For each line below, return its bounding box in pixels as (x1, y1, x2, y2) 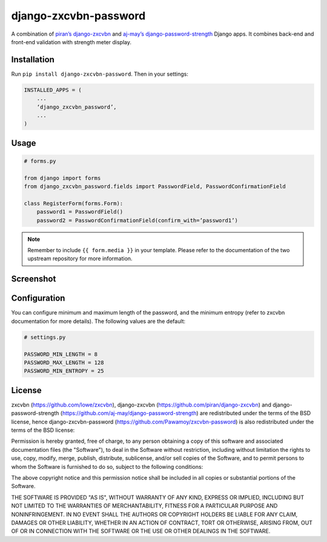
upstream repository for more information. (27, 255, 133, 263)
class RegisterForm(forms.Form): (24, 200, 124, 207)
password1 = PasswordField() (36, 209, 124, 215)
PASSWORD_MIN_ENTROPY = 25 (24, 368, 104, 374)
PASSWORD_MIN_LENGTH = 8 (24, 351, 98, 358)
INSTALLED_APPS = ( (24, 87, 82, 93)
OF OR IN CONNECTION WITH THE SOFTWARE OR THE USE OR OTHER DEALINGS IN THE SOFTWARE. (11, 527, 271, 535)
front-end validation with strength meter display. (11, 38, 131, 45)
